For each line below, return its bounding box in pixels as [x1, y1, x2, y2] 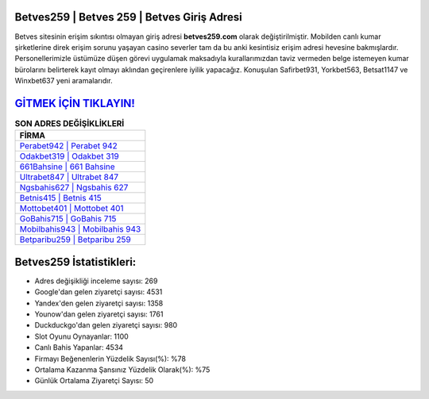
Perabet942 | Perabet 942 [19, 140, 118, 152]
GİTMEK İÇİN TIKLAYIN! [14, 96, 135, 110]
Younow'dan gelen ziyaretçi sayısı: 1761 [34, 309, 164, 319]
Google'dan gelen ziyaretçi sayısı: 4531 [34, 287, 163, 297]
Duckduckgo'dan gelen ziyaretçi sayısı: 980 [34, 320, 178, 330]
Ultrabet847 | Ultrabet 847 [19, 171, 119, 182]
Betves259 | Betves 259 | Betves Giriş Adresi [14, 10, 242, 24]
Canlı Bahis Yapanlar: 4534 [34, 343, 123, 352]
